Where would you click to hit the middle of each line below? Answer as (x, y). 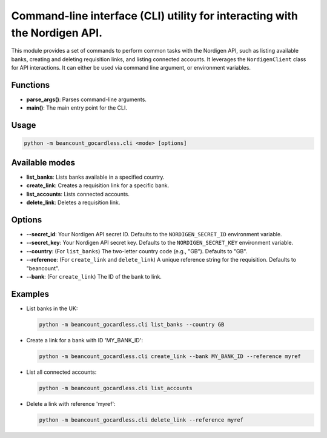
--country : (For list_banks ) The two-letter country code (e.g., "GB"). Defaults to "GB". (137, 251)
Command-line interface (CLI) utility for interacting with (154, 16)
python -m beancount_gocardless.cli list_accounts (116, 388)
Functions (31, 85)
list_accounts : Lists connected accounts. (78, 194)
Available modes (43, 163)
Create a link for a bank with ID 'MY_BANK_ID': (85, 340)
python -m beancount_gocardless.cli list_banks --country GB (132, 324)
